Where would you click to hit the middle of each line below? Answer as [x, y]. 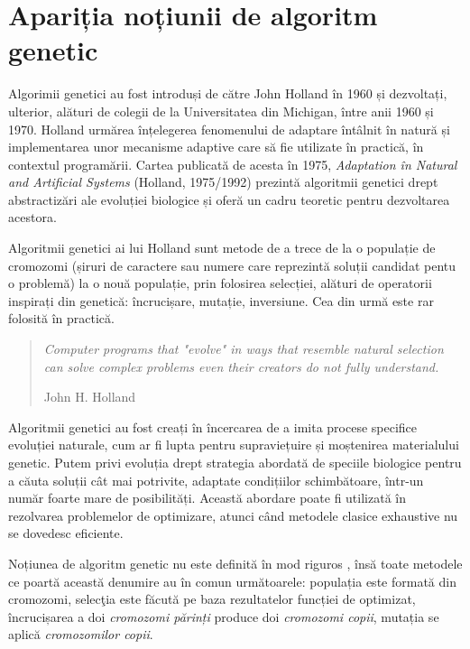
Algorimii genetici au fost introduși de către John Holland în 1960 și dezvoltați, [228, 93]
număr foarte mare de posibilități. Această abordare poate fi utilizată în [207, 498]
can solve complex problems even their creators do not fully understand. [241, 366]
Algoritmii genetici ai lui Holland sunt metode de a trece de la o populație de [222, 248]
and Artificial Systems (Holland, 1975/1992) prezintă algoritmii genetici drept [223, 182]
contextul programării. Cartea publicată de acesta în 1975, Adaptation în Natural [233, 164]
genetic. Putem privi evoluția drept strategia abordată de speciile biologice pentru [235, 462]
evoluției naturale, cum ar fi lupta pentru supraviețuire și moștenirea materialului [234, 445]
